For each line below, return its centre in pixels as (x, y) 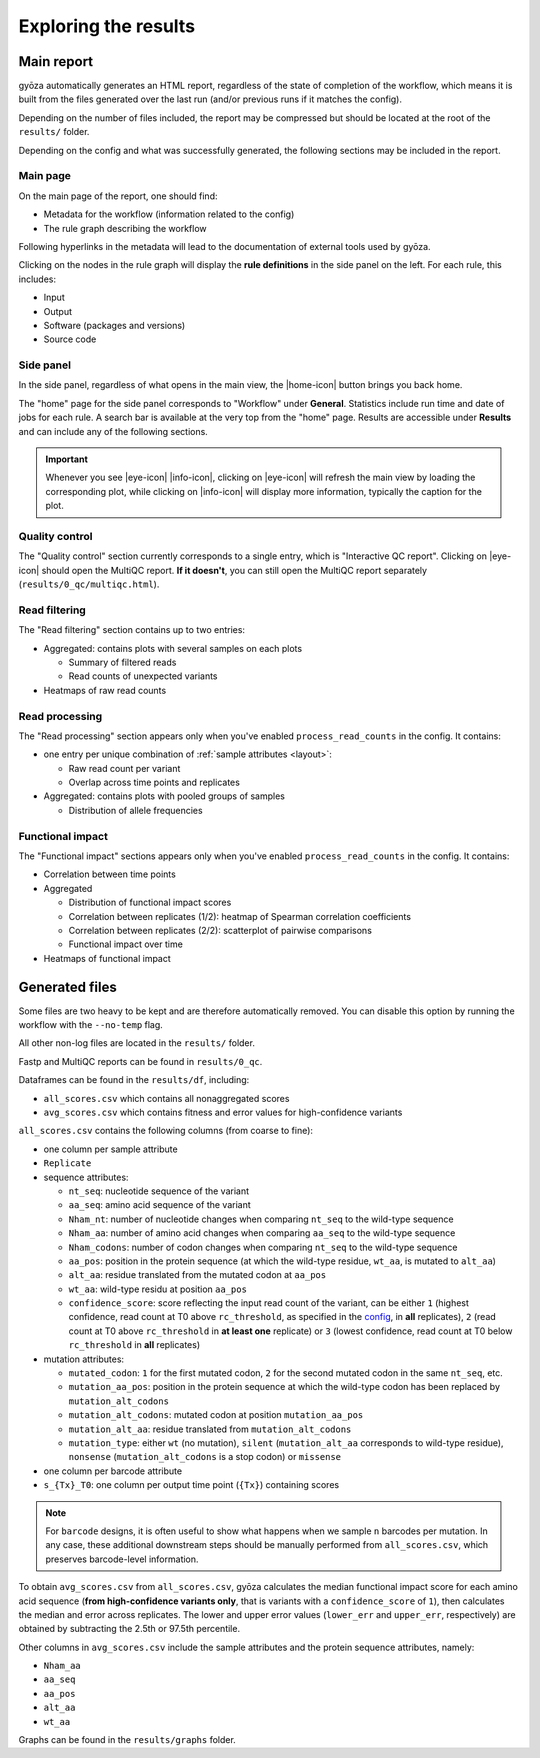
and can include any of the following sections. (113, 431)
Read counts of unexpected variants (143, 676)
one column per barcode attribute (113, 1471)
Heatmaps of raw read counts (105, 690)
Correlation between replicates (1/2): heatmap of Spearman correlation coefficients (240, 916)
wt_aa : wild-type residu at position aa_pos (157, 1289)
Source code (70, 339)
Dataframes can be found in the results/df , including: (134, 1080)
